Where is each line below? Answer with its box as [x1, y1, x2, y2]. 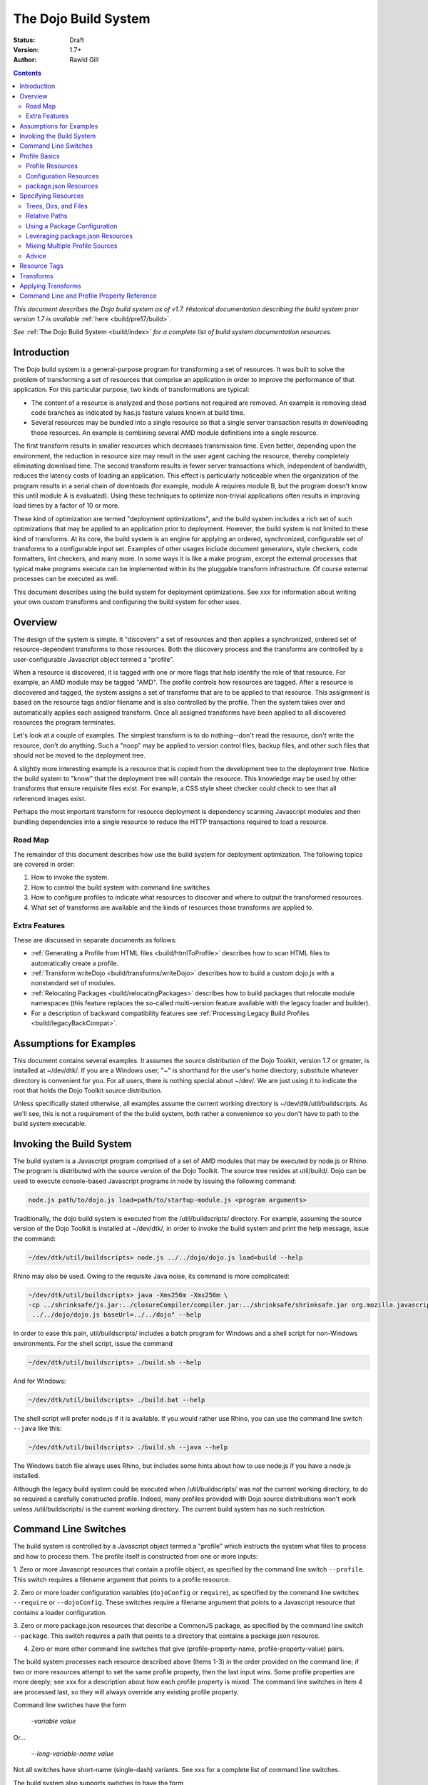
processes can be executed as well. [13, 575, 119, 583]
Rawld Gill [69, 56, 99, 64]
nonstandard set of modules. [31, 979, 116, 987]
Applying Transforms [19, 281, 81, 290]
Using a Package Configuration [26, 221, 118, 230]
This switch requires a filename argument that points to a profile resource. [13, 1575, 231, 1584]
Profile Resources [26, 161, 78, 171]
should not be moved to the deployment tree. [13, 751, 146, 760]
